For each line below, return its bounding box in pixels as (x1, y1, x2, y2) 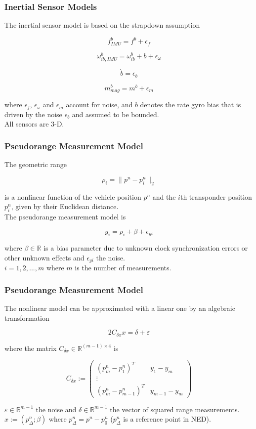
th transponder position (180, 191, 252, 202)
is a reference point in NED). (123, 414, 211, 424)
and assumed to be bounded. (72, 109, 159, 119)
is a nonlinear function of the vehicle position (4, 191, 141, 202)
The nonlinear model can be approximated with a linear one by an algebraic (4, 303, 235, 313)
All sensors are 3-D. (4, 119, 64, 129)
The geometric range (4, 159, 67, 170)
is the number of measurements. (75, 262, 171, 273)
